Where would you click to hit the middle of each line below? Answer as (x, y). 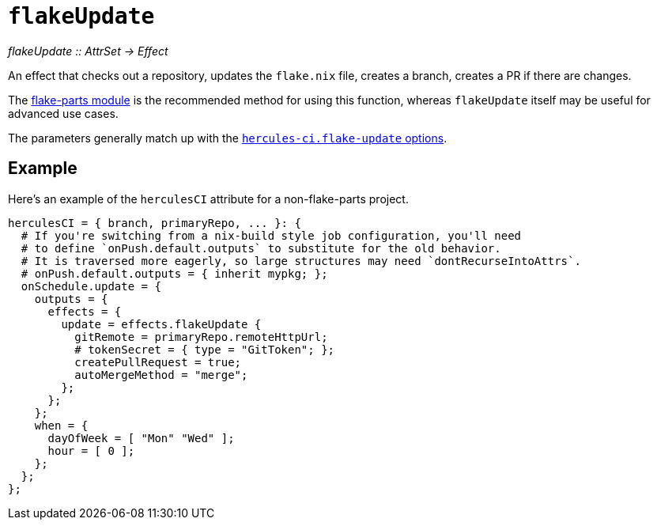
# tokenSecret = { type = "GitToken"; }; (205, 349)
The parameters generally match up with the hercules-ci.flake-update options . (228, 138)
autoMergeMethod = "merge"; (161, 375)
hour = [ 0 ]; (91, 450)
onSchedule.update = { (91, 286)
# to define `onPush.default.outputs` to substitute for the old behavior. (261, 248)
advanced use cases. (63, 113)
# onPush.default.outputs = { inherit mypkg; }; (174, 273)
